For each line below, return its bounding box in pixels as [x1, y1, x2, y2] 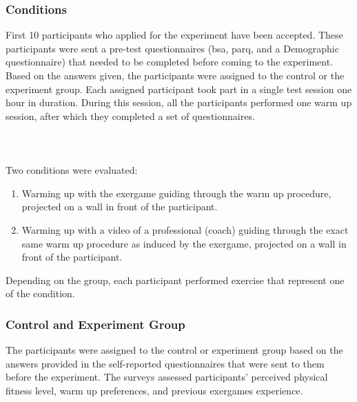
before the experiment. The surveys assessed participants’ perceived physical [6, 370, 328, 384]
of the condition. [6, 286, 75, 301]
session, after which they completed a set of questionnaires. [6, 108, 255, 123]
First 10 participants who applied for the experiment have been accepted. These [6, 28, 343, 42]
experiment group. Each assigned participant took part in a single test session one [6, 81, 352, 96]
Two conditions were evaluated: [6, 163, 138, 177]
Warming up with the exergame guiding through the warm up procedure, [21, 185, 331, 200]
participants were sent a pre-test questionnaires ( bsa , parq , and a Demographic [6, 41, 339, 55]
